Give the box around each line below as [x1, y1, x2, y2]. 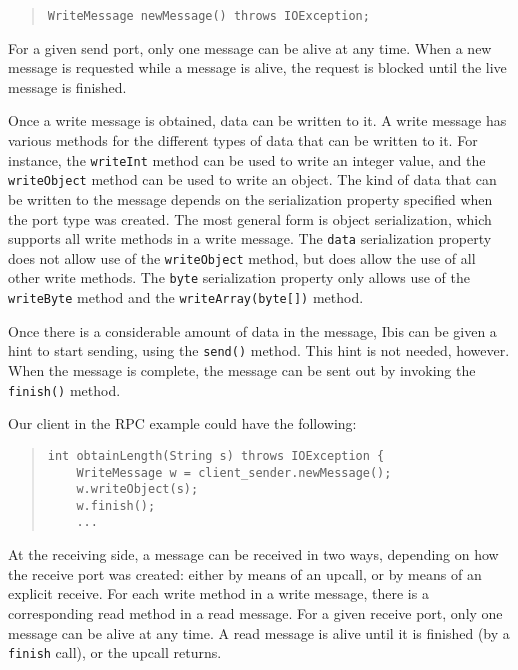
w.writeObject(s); [76, 482, 199, 497]
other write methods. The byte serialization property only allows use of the [8, 267, 470, 288]
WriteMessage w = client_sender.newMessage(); [76, 465, 392, 480]
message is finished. [8, 76, 127, 97]
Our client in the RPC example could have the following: [8, 413, 357, 434]
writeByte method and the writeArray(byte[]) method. [8, 287, 364, 308]
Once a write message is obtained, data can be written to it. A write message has [8, 110, 507, 131]
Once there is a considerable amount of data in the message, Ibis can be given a [8, 320, 497, 341]
